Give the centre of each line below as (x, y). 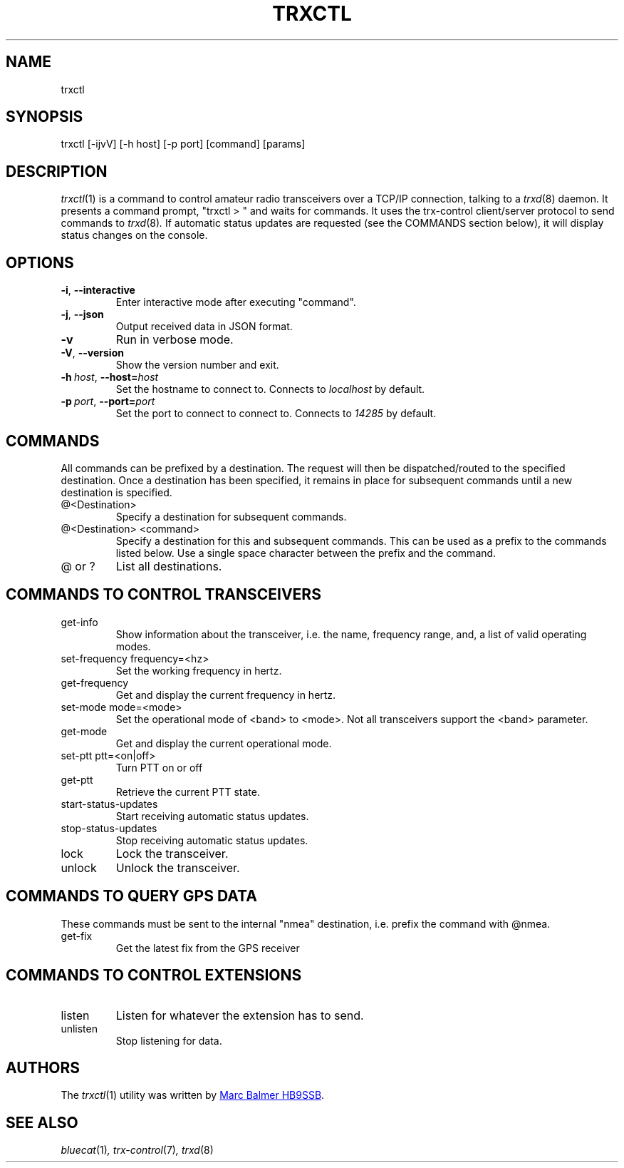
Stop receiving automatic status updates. (212, 840)
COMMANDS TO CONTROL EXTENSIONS (154, 975)
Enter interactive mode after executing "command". (236, 302)
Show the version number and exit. (197, 365)
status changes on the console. (134, 235)
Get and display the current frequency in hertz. (226, 695)
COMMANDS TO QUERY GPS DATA (131, 896)
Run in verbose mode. (175, 340)
